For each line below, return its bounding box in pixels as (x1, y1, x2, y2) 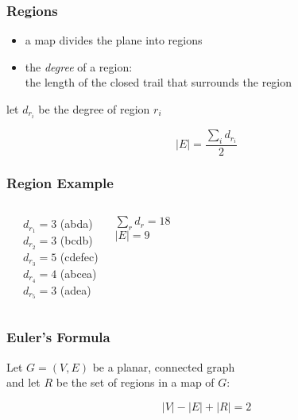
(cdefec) (60, 248, 99, 264)
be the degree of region (38, 101, 150, 117)
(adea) (60, 281, 91, 298)
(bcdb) (60, 232, 93, 248)
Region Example (6, 172, 114, 192)
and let (6, 374, 41, 391)
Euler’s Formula (6, 327, 110, 347)
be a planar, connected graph (92, 358, 235, 375)
